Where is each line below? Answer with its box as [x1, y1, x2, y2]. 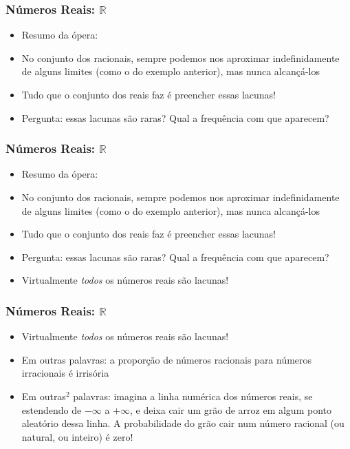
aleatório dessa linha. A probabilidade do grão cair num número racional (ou [21, 416, 344, 430]
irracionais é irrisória [21, 366, 109, 380]
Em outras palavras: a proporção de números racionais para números [21, 352, 312, 366]
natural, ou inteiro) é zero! [21, 429, 133, 443]
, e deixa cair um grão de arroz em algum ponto [130, 402, 331, 417]
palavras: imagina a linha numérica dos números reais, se [73, 388, 313, 403]
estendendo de [21, 402, 82, 417]
